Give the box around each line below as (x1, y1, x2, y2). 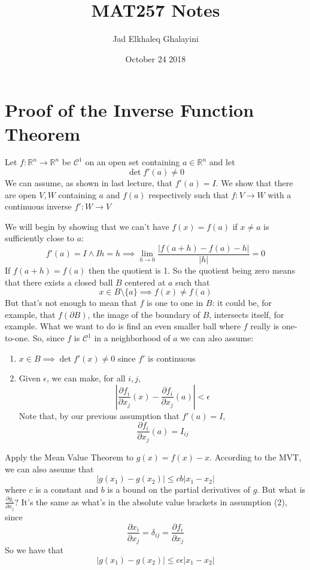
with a (268, 188, 291, 201)
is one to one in (146, 296, 203, 309)
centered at (124, 275, 166, 288)
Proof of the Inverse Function (5, 98, 254, 122)
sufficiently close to (5, 232, 75, 244)
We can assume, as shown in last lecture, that (5, 177, 172, 189)
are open (5, 188, 37, 201)
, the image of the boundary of (87, 308, 200, 320)
